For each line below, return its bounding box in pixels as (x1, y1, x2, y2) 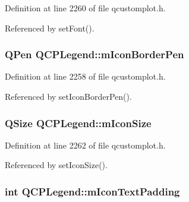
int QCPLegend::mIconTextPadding (5, 184, 180, 198)
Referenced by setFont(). (5, 21, 94, 34)
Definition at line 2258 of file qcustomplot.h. (5, 70, 166, 83)
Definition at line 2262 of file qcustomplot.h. (5, 138, 166, 151)
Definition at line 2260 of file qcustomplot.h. (5, 2, 166, 14)
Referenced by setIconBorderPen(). (5, 90, 132, 102)
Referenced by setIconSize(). (5, 159, 108, 171)
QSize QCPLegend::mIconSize (5, 115, 152, 130)
